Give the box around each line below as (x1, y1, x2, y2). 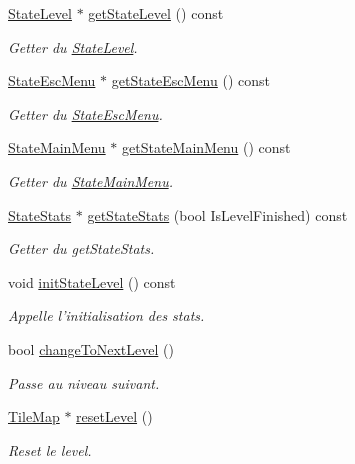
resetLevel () (76, 406, 153, 427)
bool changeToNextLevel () (8, 338, 174, 359)
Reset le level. (8, 439, 92, 460)
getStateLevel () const (88, 3, 224, 23)
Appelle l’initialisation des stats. (8, 305, 205, 326)
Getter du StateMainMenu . (8, 170, 173, 191)
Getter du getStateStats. (8, 238, 155, 259)
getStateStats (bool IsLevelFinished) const (87, 204, 348, 225)
